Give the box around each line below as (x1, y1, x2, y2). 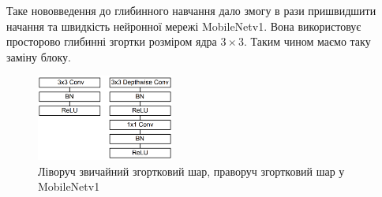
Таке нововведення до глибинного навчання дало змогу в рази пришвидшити (6, 2, 376, 18)
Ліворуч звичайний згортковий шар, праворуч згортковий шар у (38, 162, 345, 179)
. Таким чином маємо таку (243, 33, 371, 50)
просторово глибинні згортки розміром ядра (6, 33, 217, 50)
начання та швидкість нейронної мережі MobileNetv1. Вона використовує (6, 17, 361, 34)
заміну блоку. (6, 48, 71, 65)
